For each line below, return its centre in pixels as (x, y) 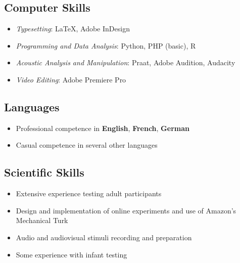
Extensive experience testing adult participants (89, 193)
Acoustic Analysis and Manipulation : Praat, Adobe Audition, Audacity (126, 62)
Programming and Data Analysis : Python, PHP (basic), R (106, 45)
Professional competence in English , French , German (103, 128)
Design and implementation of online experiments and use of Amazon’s (126, 210)
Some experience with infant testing (71, 254)
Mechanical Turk (42, 220)
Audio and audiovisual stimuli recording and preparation (104, 237)
